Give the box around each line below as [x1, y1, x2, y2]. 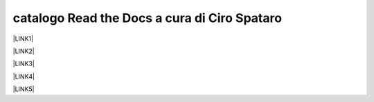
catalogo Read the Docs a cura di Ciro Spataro [12, 10, 283, 25]
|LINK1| [12, 34, 34, 43]
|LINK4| [12, 72, 35, 81]
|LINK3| [12, 59, 35, 68]
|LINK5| [12, 85, 35, 93]
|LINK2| [12, 47, 35, 55]
